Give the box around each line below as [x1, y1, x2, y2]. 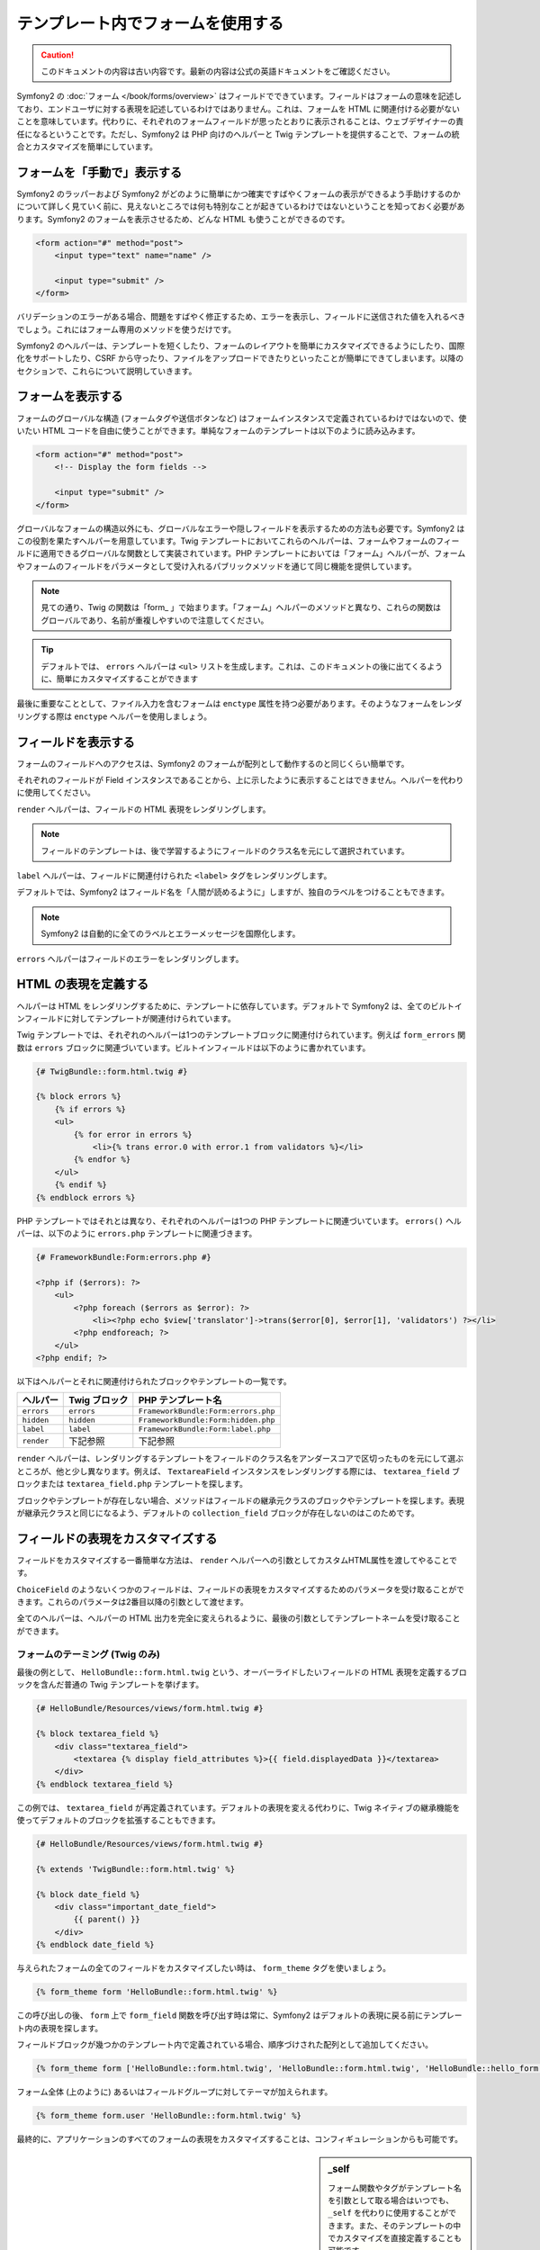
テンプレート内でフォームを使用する [16, 13, 284, 33]
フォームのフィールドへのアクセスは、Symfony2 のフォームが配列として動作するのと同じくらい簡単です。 [16, 758, 409, 769]
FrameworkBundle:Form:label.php [138, 1425, 272, 1435]
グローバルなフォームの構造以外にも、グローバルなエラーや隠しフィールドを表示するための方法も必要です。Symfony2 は [16, 523, 465, 534]
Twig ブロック [68, 1394, 129, 1407]
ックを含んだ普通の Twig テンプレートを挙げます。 [16, 1679, 204, 1690]
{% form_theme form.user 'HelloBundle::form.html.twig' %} [35, 2110, 301, 2120]
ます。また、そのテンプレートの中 [335, 2219, 462, 2231]
